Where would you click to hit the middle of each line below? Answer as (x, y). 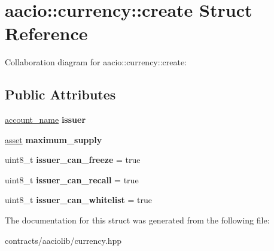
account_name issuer (45, 120)
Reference (46, 33)
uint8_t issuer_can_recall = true (72, 179)
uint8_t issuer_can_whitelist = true (78, 200)
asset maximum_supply (54, 139)
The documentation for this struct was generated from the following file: (137, 220)
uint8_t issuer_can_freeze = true (73, 160)
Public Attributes (60, 94)
